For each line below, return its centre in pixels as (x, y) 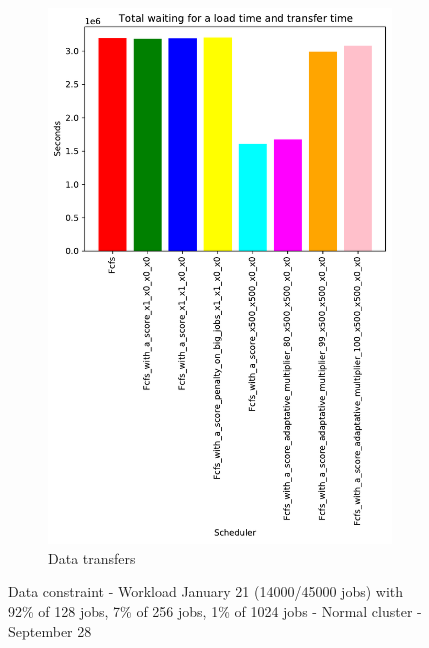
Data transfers (92, 557)
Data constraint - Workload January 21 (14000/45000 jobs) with (206, 591)
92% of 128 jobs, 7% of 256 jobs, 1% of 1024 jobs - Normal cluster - (215, 610)
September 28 (50, 630)
